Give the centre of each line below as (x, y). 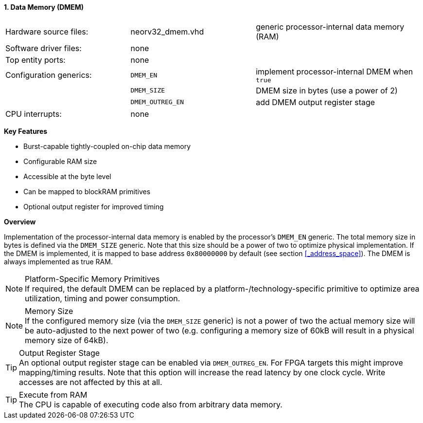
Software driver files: (44, 48)
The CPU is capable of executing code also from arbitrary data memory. (151, 404)
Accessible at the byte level (67, 176)
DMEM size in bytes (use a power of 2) (327, 90)
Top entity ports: (35, 60)
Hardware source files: (47, 31)
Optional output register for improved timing (94, 206)
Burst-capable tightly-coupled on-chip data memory (107, 146)
